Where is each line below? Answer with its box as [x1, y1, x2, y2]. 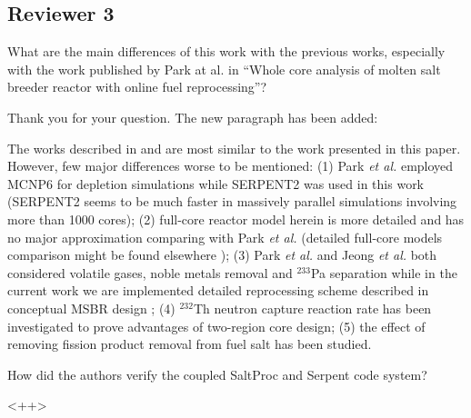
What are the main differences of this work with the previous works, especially [7, 42, 446, 61]
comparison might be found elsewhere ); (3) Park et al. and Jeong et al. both [7, 245, 437, 264]
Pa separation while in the [310, 263, 457, 282]
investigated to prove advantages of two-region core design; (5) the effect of [7, 316, 426, 335]
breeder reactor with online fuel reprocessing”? [7, 77, 267, 96]
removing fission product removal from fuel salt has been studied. [7, 334, 372, 353]
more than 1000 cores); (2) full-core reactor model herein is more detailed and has [7, 209, 465, 228]
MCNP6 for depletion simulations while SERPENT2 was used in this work [7, 174, 425, 193]
